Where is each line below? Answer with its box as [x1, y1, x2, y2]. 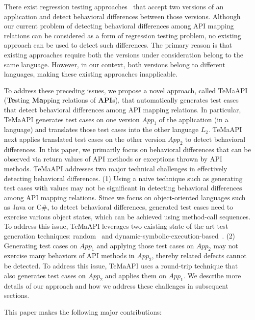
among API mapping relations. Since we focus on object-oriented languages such [4, 192, 246, 202]
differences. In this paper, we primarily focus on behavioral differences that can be [4, 144, 251, 154]
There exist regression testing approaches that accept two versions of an [4, 1, 224, 11]
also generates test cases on [4, 270, 86, 280]
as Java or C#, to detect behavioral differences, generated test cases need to [4, 202, 233, 212]
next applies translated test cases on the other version [4, 133, 166, 144]
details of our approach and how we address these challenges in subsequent [4, 280, 229, 291]
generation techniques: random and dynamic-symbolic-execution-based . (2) [4, 231, 235, 241]
